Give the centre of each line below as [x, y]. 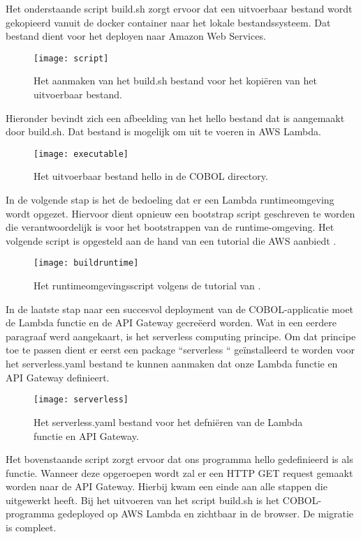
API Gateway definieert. [58, 377]
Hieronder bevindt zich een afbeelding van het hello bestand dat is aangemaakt [175, 117]
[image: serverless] [81, 400]
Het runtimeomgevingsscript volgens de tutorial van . [147, 286]
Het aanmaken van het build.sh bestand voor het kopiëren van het [175, 81]
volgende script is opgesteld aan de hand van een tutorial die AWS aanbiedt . [171, 240]
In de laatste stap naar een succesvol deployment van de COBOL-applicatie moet [180, 309]
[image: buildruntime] [86, 263]
